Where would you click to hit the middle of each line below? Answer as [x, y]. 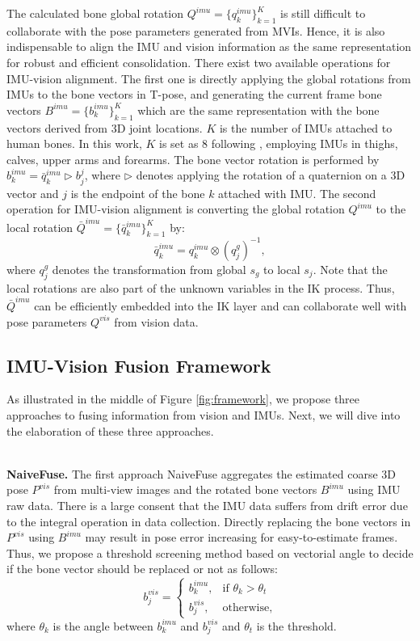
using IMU [374, 489]
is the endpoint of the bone [138, 193]
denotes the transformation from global [149, 269]
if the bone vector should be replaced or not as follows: [142, 569]
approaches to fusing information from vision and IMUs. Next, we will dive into [204, 415]
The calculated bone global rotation [95, 13]
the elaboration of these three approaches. [110, 430]
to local [282, 269]
